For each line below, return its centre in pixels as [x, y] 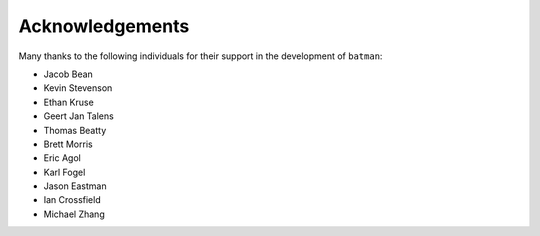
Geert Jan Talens [78, 116]
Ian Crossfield [72, 200]
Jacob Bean [68, 74]
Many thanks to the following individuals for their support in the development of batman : [200, 56]
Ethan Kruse [68, 102]
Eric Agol [62, 158]
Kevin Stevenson [78, 88]
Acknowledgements [104, 26]
